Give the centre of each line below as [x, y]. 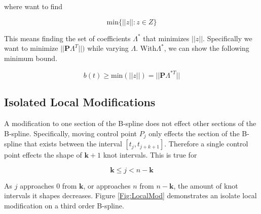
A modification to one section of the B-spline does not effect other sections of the [130, 123]
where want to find [33, 6]
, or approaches [107, 185]
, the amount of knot [206, 185]
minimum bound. [31, 58]
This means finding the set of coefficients [67, 38]
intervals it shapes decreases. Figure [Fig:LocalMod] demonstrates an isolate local [130, 195]
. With [146, 48]
